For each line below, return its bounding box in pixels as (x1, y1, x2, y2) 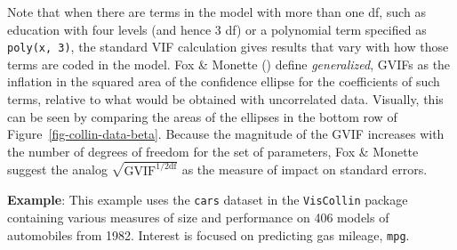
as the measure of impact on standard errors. (181, 160, 428, 179)
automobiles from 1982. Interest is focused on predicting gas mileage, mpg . (7, 225, 410, 244)
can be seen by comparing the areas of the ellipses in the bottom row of (7, 107, 397, 125)
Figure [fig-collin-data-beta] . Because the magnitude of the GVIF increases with (7, 125, 445, 143)
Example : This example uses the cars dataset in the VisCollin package (7, 190, 408, 209)
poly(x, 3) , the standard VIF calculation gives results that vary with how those (7, 37, 449, 56)
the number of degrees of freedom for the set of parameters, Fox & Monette (7, 141, 419, 160)
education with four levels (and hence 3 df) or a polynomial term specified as (7, 20, 427, 38)
